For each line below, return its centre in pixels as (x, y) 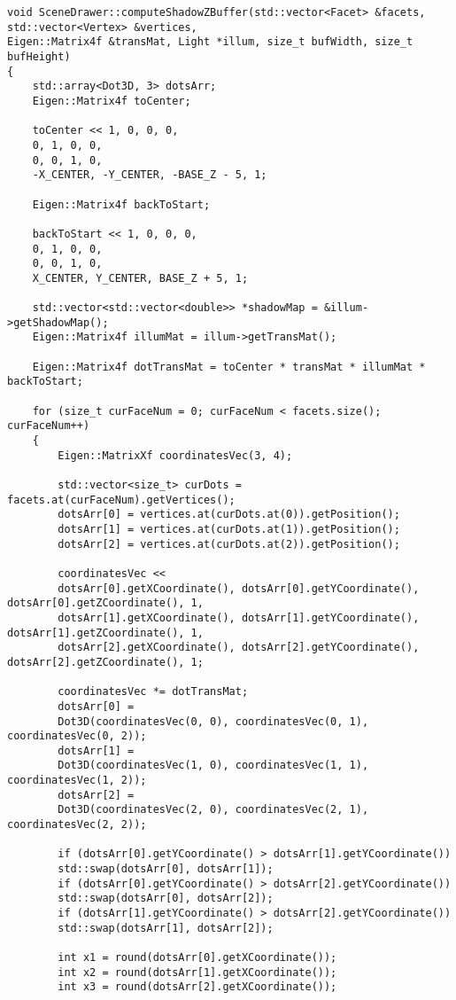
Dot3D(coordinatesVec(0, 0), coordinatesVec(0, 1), (213, 721)
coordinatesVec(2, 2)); (77, 825)
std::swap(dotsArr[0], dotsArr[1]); (166, 869)
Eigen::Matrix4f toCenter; (112, 101)
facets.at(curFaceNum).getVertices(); (121, 500)
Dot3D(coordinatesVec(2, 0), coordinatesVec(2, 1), (213, 810)
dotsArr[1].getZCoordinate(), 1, (105, 633)
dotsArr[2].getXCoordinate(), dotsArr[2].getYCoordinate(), (239, 648)
